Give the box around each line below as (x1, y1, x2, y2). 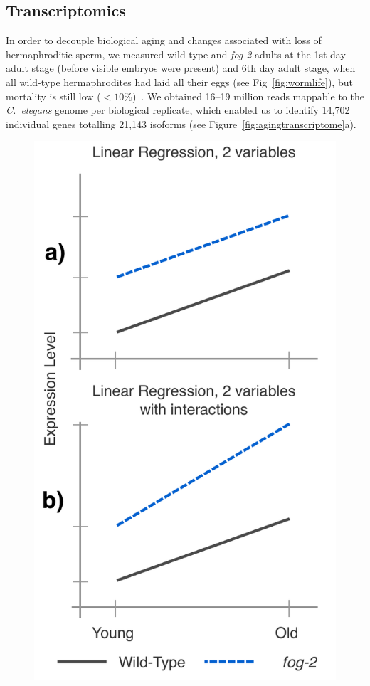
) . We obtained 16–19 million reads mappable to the (132, 88, 364, 103)
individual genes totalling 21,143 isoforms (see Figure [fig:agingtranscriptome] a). (6, 116, 356, 131)
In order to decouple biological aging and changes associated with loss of (6, 33, 322, 48)
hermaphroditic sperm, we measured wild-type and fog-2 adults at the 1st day (6, 46, 346, 61)
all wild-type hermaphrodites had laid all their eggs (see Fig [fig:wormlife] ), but (6, 74, 353, 89)
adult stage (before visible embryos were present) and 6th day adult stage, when (6, 60, 356, 75)
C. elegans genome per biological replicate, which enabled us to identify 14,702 (6, 102, 350, 117)
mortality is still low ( (6, 88, 101, 103)
